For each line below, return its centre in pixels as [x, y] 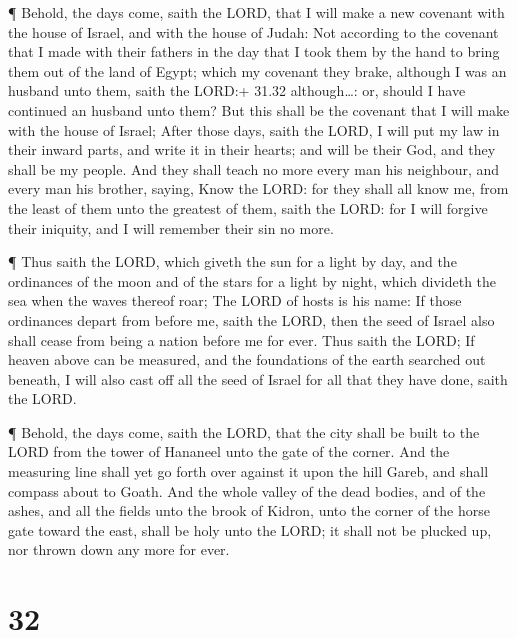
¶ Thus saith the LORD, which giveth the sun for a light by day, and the [232, 261]
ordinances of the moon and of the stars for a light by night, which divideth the [252, 280]
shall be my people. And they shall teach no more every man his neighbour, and [254, 168]
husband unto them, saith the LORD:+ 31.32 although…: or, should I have [237, 90]
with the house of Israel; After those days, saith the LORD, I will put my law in [254, 129]
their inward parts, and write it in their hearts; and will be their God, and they [252, 149]
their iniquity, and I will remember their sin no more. [171, 227]
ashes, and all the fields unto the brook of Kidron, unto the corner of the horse [249, 510]
